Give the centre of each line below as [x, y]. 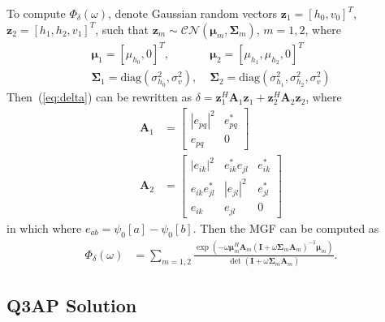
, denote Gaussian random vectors [193, 13]
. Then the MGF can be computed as [286, 228]
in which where [44, 228]
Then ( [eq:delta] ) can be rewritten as [99, 97]
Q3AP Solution [72, 305]
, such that [122, 29]
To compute [36, 13]
